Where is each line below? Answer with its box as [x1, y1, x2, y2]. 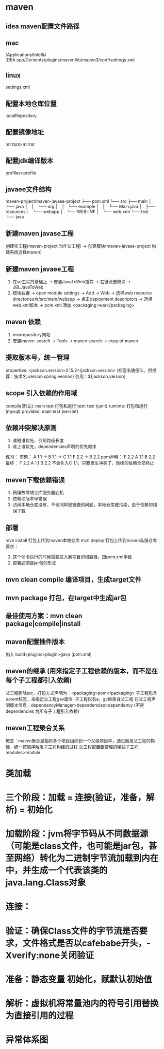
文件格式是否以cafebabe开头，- [22, 937, 151, 949]
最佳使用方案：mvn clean [5, 612, 82, 620]
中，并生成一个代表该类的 [5, 865, 108, 876]
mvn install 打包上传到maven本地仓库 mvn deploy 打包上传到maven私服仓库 [5, 537, 157, 543]
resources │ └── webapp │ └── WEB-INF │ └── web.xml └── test [5, 209, 149, 214]
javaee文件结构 [5, 185, 52, 194]
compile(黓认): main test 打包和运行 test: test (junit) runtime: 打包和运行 [5, 403, 148, 408]
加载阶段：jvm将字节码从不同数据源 [5, 828, 148, 839]
